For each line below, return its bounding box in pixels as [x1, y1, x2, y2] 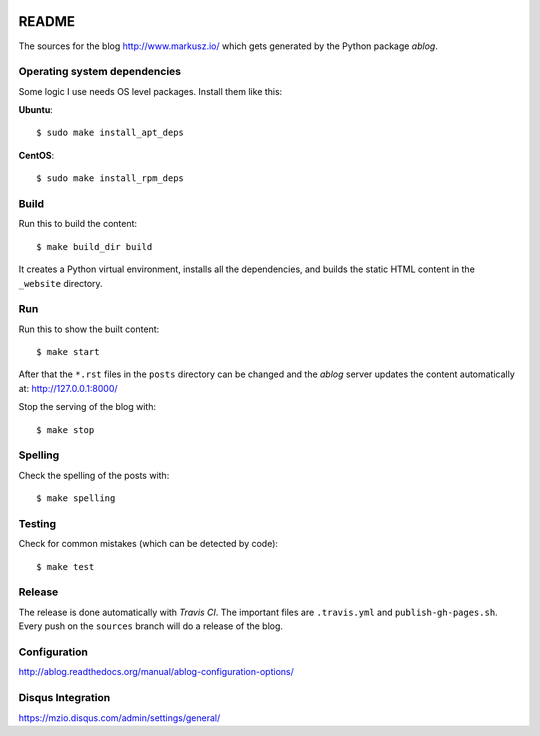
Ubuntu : [18, 104, 54, 116]
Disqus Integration [18, 691, 111, 705]
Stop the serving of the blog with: [18, 401, 157, 413]
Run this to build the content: [18, 218, 138, 230]
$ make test [36, 561, 95, 572]
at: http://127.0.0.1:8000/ [18, 382, 119, 394]
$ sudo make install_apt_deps [36, 127, 185, 139]
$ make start [36, 346, 100, 358]
